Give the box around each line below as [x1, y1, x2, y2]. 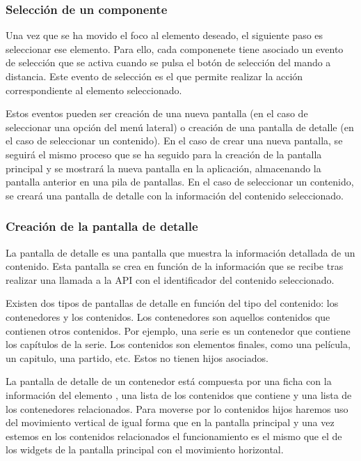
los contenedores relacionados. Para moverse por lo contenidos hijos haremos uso [6, 401, 348, 416]
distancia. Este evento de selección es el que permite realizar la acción [6, 69, 303, 83]
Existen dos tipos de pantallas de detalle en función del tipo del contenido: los [6, 296, 339, 310]
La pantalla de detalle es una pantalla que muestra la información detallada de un [6, 245, 355, 259]
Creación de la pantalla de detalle [6, 218, 198, 235]
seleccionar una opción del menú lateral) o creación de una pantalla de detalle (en [6, 119, 354, 134]
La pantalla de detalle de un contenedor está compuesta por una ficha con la [6, 374, 332, 388]
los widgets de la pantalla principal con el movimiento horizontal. [6, 442, 284, 457]
